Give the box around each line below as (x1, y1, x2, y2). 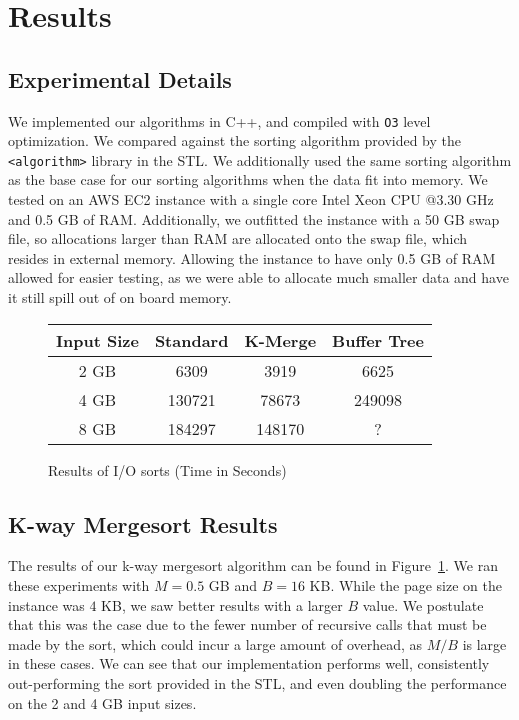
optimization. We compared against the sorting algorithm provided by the (8, 130, 462, 151)
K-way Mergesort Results (8, 508, 278, 539)
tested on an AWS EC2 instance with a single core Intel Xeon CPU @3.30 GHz (8, 189, 494, 210)
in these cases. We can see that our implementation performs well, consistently (8, 653, 490, 674)
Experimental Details (8, 63, 232, 94)
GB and (208, 575, 257, 596)
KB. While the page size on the (309, 575, 502, 596)
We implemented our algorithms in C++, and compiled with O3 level (8, 110, 431, 131)
